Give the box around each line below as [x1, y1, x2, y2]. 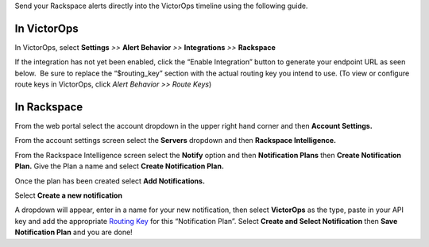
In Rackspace [14, 100, 83, 114]
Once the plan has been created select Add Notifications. [14, 176, 206, 186]
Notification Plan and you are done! [14, 227, 133, 237]
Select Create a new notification [14, 191, 123, 200]
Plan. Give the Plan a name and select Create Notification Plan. [14, 161, 224, 171]
